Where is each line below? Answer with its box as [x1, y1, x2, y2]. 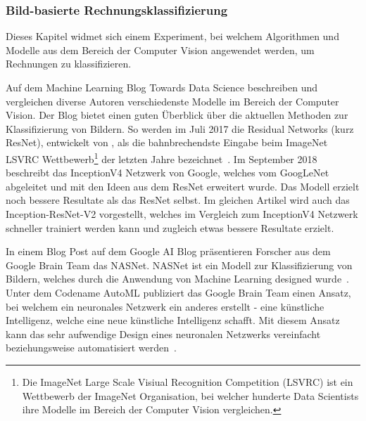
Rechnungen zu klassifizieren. [6, 56, 132, 71]
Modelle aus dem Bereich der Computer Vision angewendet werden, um [6, 42, 315, 57]
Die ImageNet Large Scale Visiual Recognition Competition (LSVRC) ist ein [22, 374, 353, 389]
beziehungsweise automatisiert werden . [6, 340, 177, 355]
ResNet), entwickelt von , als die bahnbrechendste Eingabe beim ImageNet [6, 135, 328, 150]
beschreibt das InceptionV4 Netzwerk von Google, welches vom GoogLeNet [6, 165, 329, 180]
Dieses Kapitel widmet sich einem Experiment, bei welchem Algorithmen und [6, 29, 339, 44]
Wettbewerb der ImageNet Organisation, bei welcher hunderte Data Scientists [22, 388, 359, 403]
